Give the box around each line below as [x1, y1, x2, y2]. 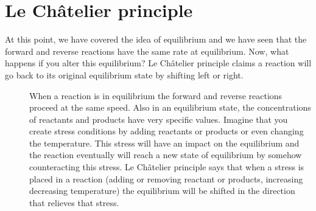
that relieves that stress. [29, 196, 119, 209]
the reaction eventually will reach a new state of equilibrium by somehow [29, 148, 302, 161]
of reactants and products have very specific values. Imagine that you [29, 112, 288, 125]
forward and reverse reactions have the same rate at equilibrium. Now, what [5, 44, 289, 57]
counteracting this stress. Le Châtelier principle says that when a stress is [29, 161, 304, 173]
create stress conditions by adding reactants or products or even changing [29, 125, 304, 137]
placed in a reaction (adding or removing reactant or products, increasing [29, 172, 303, 185]
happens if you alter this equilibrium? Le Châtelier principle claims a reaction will [5, 57, 312, 69]
